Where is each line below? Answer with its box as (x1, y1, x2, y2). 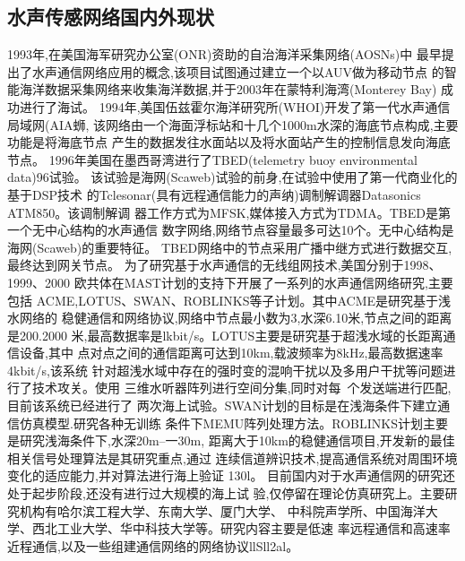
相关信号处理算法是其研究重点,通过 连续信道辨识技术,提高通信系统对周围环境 (7, 448, 458, 467)
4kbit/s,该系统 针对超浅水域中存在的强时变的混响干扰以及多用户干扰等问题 (7, 360, 443, 379)
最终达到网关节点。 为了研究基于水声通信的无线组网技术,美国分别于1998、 (7, 255, 442, 274)
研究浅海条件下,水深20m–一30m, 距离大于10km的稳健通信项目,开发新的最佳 (19, 431, 455, 450)
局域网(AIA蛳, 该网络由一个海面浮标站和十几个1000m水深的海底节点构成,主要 (7, 115, 459, 134)
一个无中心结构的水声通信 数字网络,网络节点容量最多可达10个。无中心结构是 (7, 220, 454, 239)
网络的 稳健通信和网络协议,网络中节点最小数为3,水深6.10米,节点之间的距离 (19, 308, 452, 327)
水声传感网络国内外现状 (7, 3, 214, 30)
